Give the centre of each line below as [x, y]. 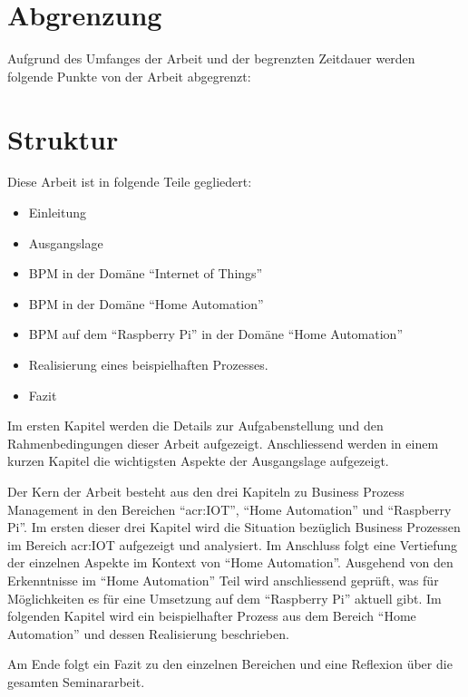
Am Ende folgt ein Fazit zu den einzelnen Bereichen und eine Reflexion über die [230, 664]
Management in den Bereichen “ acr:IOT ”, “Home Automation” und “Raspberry [229, 509]
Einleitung [58, 213]
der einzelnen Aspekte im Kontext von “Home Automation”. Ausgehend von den [230, 562]
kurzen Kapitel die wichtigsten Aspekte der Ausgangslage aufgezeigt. [198, 461]
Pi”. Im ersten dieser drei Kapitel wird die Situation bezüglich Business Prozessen [234, 527]
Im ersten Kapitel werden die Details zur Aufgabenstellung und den [195, 426]
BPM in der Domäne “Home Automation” [146, 303]
